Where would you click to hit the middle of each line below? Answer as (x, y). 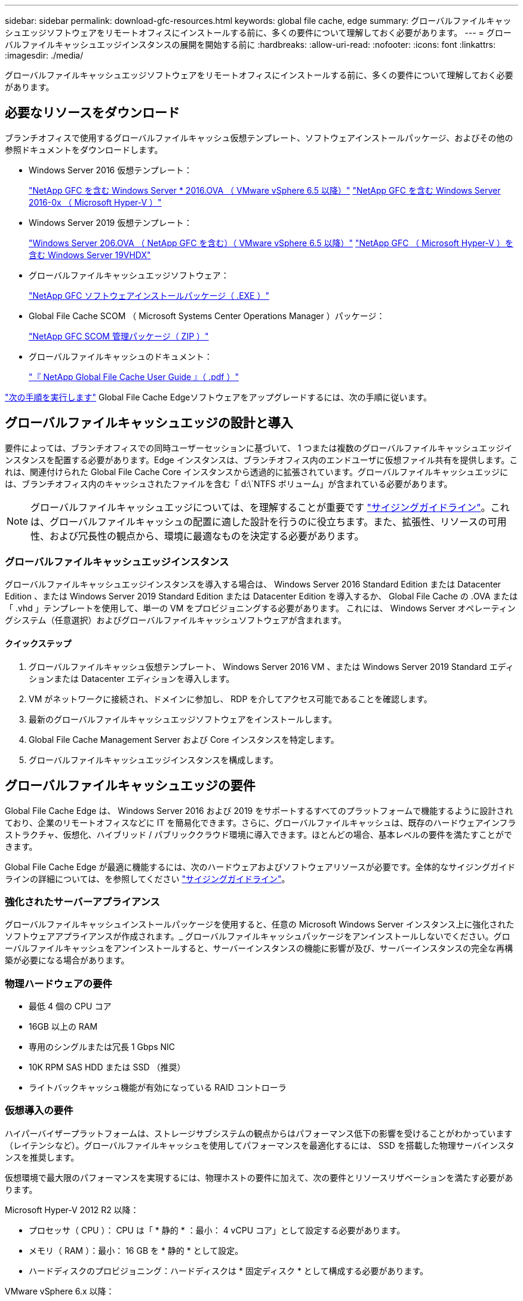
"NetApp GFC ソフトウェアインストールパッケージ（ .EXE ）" (149, 295)
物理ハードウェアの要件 (59, 983)
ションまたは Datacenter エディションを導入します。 (132, 678)
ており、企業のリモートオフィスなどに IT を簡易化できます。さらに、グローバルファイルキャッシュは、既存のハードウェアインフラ (261, 822)
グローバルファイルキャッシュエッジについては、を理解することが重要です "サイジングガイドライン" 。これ (270, 507)
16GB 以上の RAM (63, 1026)
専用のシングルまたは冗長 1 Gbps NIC (102, 1047)
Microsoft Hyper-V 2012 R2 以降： (72, 1210)
